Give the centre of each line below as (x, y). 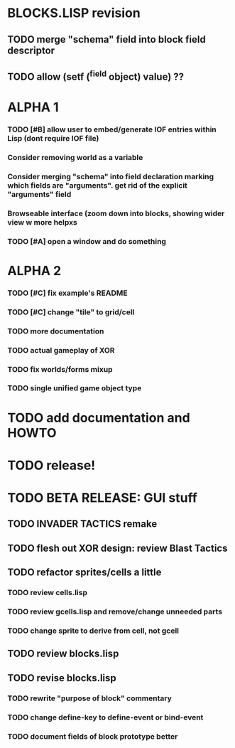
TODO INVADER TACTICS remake (82, 524)
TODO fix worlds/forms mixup (60, 369)
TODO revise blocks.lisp (62, 678)
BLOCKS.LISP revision (74, 13)
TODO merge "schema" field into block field (106, 39)
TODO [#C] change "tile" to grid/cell (71, 312)
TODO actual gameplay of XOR (61, 350)
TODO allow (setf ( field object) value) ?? (96, 75)
